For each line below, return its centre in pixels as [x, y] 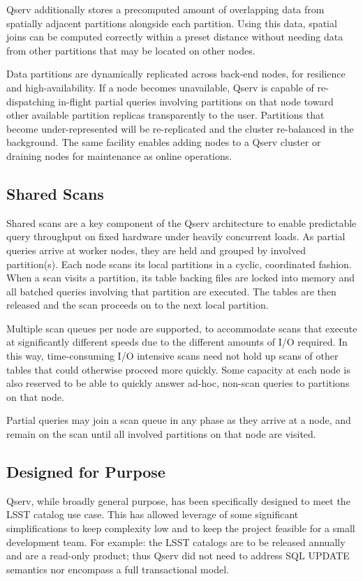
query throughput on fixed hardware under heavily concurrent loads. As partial [176, 236]
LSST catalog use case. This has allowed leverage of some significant [153, 514]
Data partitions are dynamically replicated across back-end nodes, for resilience [176, 74]
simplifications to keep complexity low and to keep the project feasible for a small [181, 528]
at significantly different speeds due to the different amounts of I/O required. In [177, 342]
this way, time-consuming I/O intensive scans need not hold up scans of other [172, 356]
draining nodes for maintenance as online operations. [119, 155]
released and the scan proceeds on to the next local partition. [138, 305]
